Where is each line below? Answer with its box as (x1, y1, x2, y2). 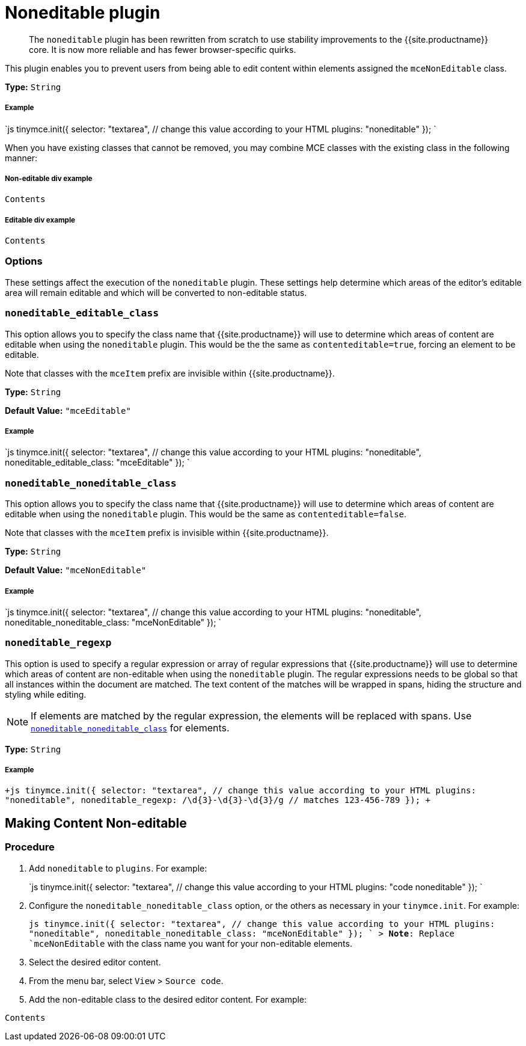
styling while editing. (5, 689, 87, 700)
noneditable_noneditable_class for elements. (31, 721, 230, 734)
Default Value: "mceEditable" (5, 405, 131, 416)
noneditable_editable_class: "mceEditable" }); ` (5, 457, 190, 468)
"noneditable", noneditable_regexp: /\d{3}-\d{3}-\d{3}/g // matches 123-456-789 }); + (5, 795, 431, 805)
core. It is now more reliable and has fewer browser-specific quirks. (29, 44, 296, 55)
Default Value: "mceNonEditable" (5, 565, 147, 576)
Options (5, 255, 43, 268)
